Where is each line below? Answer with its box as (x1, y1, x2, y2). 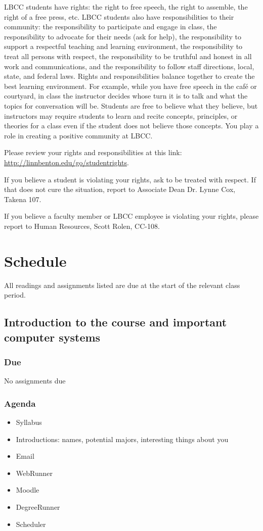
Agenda (4, 397, 36, 409)
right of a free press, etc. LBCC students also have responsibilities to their (4, 11, 234, 22)
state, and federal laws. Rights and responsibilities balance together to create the (4, 71, 255, 81)
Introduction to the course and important (4, 314, 227, 330)
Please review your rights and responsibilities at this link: (4, 147, 182, 158)
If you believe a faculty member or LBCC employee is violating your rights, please (4, 211, 259, 221)
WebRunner (16, 467, 53, 478)
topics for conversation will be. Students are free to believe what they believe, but (4, 100, 258, 111)
